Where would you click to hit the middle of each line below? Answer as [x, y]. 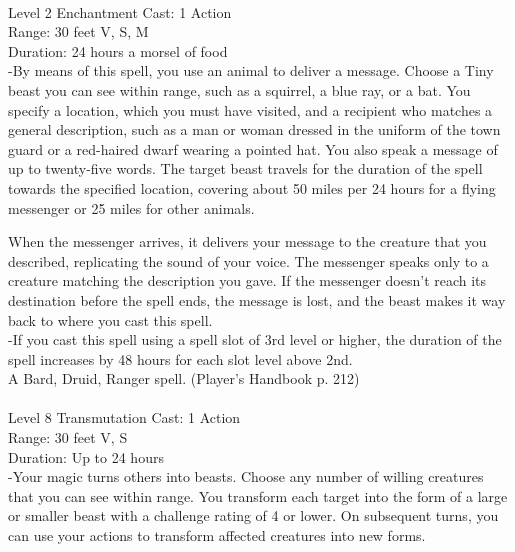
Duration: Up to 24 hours [86, 456]
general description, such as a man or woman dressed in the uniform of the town [254, 129]
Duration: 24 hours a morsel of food [118, 50]
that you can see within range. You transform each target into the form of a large [258, 495]
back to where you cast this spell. [110, 319]
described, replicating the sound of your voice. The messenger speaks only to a [248, 260]
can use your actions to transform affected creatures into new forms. [217, 535]
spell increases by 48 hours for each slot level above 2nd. [180, 358]
